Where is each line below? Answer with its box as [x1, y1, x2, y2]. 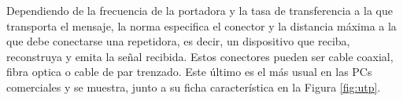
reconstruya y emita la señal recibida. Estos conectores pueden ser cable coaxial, [6, 48, 394, 64]
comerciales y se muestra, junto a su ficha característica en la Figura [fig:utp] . [6, 78, 381, 95]
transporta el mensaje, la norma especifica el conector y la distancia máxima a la [6, 17, 397, 34]
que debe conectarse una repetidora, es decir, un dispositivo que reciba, [6, 33, 350, 49]
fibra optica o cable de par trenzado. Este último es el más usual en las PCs [6, 63, 372, 80]
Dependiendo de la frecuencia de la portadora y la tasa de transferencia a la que [6, 2, 393, 18]
